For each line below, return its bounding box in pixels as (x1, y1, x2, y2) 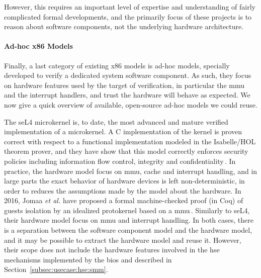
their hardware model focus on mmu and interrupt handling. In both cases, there (4, 215, 253, 225)
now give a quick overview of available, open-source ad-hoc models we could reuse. (4, 99, 257, 110)
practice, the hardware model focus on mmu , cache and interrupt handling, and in (4, 165, 257, 176)
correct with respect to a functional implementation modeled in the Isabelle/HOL (4, 136, 256, 146)
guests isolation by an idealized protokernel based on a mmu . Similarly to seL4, (4, 205, 250, 215)
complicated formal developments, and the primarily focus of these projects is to (4, 11, 252, 22)
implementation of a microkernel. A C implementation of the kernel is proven (4, 126, 242, 137)
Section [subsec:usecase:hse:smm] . (4, 264, 108, 274)
